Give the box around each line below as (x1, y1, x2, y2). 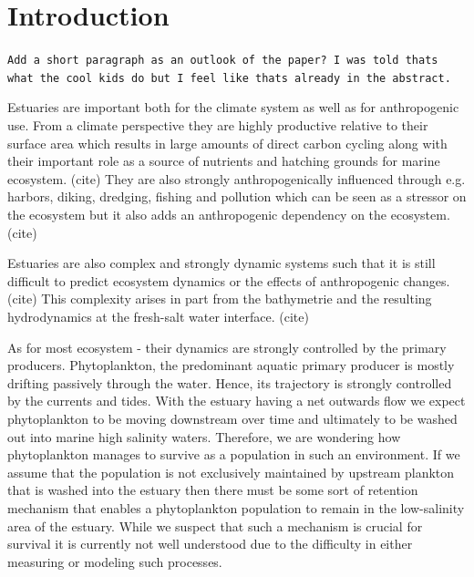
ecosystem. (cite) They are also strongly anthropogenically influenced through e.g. (7, 169, 466, 188)
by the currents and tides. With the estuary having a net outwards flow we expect (7, 391, 466, 410)
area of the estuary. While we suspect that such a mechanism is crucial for (7, 516, 423, 535)
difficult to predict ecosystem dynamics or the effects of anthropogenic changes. (7, 271, 450, 290)
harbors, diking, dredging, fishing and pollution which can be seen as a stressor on (7, 187, 467, 206)
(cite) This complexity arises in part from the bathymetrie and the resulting (7, 289, 432, 308)
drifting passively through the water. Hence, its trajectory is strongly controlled (7, 373, 452, 392)
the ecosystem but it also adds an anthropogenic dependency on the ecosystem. (7, 205, 450, 223)
